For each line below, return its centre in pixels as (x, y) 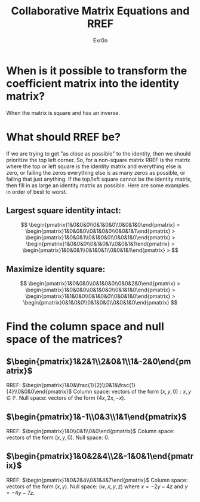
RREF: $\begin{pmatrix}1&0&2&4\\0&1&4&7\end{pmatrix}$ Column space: (97, 480)
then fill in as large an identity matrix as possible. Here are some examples (98, 185)
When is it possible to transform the (97, 71)
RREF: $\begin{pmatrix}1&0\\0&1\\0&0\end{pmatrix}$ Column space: (90, 431)
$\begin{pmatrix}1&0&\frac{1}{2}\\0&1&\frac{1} (79, 385)
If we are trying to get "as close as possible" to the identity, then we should (99, 153)
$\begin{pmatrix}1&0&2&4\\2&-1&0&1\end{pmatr (100, 456)
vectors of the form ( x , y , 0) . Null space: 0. (58, 437)
